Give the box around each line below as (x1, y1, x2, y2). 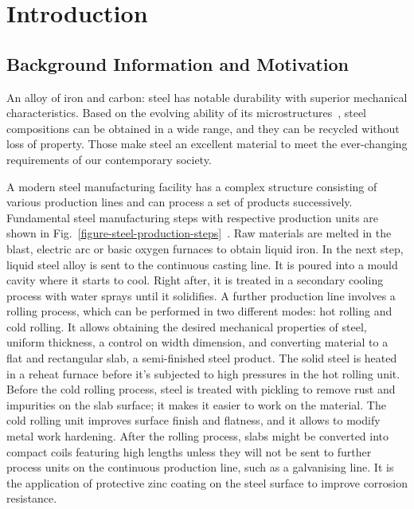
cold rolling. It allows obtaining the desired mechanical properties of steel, (6, 318, 367, 335)
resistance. (6, 490, 57, 507)
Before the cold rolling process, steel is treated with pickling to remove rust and (6, 381, 396, 397)
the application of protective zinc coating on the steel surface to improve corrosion (6, 474, 408, 491)
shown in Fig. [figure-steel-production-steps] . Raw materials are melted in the (6, 225, 392, 241)
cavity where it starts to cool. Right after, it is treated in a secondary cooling (6, 272, 384, 288)
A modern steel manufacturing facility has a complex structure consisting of (6, 178, 377, 194)
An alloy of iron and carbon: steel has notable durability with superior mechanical (6, 88, 408, 105)
